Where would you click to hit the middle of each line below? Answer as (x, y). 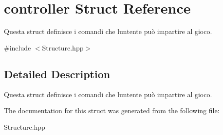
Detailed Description (57, 74)
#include (18, 47)
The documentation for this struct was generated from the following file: (112, 110)
